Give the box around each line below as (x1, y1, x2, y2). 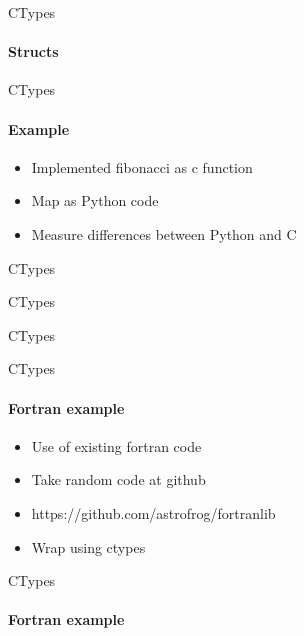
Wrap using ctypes (31, 536, 146, 557)
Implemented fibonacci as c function (31, 156, 253, 177)
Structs (8, 41, 59, 62)
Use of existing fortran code (31, 435, 202, 456)
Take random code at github (31, 469, 206, 490)
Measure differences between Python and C (31, 223, 297, 244)
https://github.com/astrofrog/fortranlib (31, 502, 276, 523)
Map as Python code (31, 190, 159, 211)
